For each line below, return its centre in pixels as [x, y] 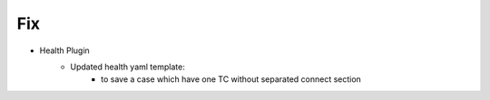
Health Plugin [64, 50]
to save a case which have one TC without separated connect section [231, 79]
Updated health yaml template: [127, 67]
